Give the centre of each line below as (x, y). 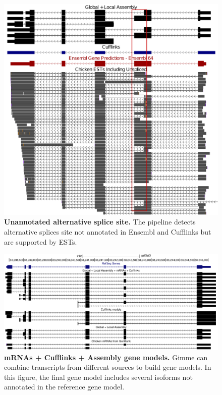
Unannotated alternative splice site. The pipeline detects (100, 222)
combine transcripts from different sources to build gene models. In (108, 367)
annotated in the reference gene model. (64, 387)
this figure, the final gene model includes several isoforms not (98, 377)
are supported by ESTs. (41, 241)
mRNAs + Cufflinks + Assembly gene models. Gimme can (106, 357)
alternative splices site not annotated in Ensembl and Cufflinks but (108, 231)
